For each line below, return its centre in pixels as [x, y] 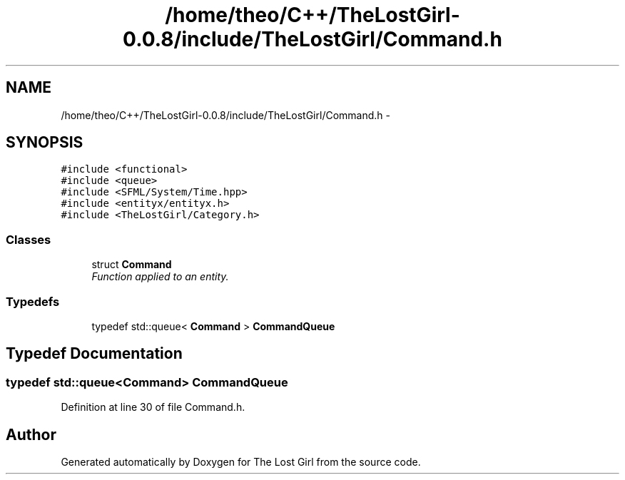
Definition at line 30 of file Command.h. [153, 407]
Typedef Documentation [94, 354]
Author [31, 434]
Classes [29, 239]
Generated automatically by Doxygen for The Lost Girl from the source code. [241, 462]
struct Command [132, 265]
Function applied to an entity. [160, 277]
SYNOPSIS [45, 143]
